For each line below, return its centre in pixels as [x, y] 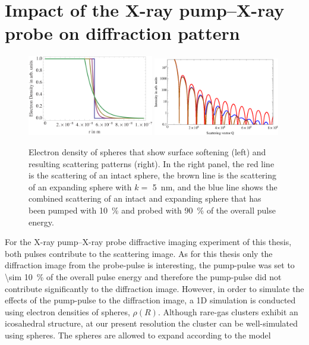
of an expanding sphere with [80, 186]
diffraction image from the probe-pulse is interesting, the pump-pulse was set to [150, 265]
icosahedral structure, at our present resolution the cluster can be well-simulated [152, 323]
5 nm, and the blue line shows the [215, 186]
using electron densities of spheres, [67, 311]
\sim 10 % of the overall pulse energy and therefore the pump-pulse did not [143, 276]
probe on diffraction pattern [122, 33]
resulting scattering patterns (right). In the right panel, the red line [152, 163]
